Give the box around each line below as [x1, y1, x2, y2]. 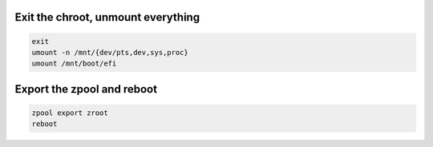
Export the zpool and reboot [14, 82, 158, 96]
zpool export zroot [31, 108, 108, 117]
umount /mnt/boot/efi [31, 59, 117, 68]
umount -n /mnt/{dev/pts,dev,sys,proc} [31, 48, 188, 57]
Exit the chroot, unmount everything [14, 10, 200, 24]
